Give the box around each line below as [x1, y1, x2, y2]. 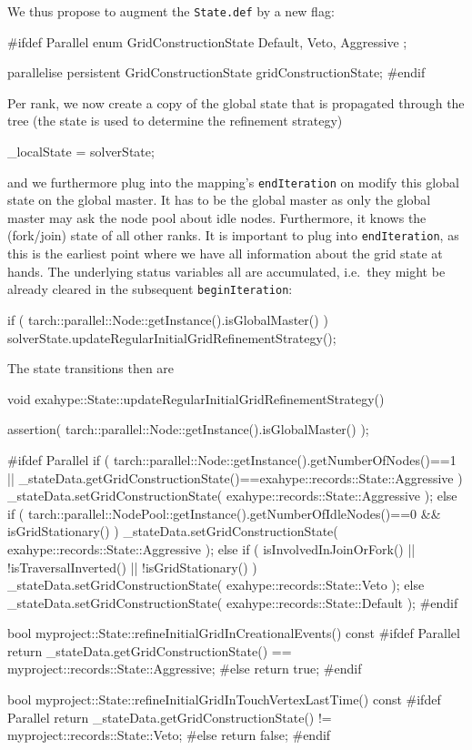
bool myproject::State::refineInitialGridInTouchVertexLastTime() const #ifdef [7, 690, 441, 709]
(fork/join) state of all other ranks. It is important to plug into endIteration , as [7, 226, 459, 245]
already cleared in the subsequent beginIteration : [7, 279, 293, 299]
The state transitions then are [7, 359, 175, 378]
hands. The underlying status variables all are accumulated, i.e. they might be [7, 261, 446, 280]
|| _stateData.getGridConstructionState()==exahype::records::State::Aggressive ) [7, 468, 463, 487]
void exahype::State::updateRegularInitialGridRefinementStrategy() [7, 389, 385, 408]
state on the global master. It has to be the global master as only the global [7, 190, 431, 209]
